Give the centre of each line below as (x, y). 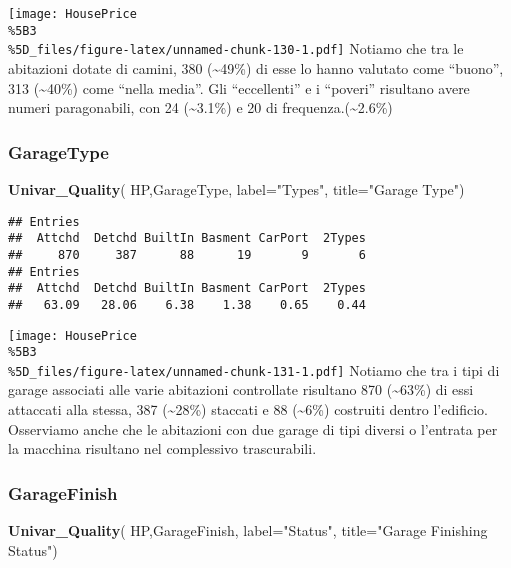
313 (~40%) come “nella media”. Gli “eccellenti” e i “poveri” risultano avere (239, 87)
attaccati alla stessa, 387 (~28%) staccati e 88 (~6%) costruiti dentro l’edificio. (248, 409)
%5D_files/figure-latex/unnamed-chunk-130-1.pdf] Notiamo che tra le (236, 48)
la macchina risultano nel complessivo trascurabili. (162, 448)
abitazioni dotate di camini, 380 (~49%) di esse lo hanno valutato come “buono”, (256, 67)
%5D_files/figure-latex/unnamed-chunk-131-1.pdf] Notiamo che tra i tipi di (254, 369)
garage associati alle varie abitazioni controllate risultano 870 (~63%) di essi (241, 389)
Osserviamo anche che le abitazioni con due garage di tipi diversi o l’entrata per (253, 428)
